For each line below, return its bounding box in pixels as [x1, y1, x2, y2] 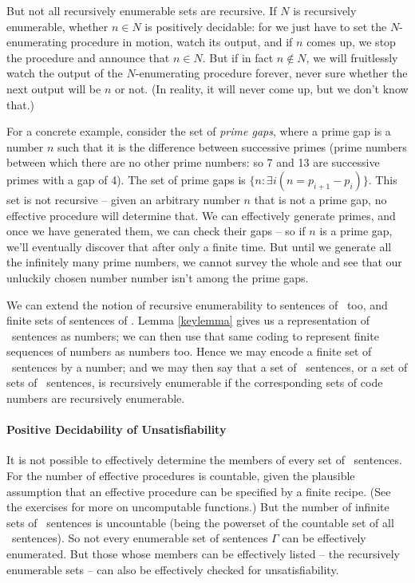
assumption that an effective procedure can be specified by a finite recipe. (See [6, 483, 391, 499]
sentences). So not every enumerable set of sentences [11, 530, 268, 546]
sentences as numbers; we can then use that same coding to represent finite [11, 327, 379, 344]
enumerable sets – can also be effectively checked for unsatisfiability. [6, 561, 339, 577]
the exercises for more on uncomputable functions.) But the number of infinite [6, 498, 389, 515]
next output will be [6, 80, 101, 97]
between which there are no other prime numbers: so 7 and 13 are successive [6, 154, 380, 171]
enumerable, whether [6, 18, 109, 34]
